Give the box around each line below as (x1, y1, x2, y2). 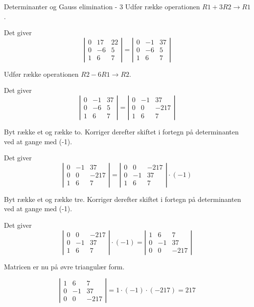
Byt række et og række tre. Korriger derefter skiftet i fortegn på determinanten (4, 194, 241, 204)
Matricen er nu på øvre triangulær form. (4, 261, 125, 271)
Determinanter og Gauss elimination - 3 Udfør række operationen (4, 1, 200, 11)
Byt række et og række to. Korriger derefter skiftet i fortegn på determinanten (4, 126, 239, 136)
